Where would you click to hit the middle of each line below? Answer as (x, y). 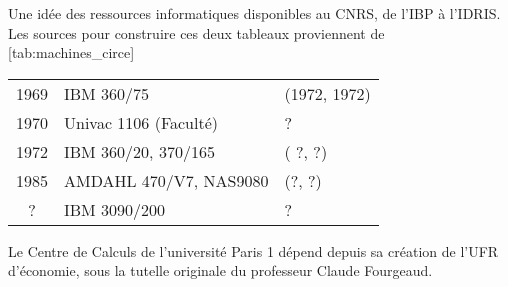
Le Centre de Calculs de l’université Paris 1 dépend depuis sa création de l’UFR (253, 250)
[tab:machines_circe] (71, 52)
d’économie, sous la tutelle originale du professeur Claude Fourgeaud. (220, 270)
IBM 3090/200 (115, 209)
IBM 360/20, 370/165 (139, 151)
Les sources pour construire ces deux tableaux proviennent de (196, 32)
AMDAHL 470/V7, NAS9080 (166, 180)
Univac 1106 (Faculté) (141, 122)
